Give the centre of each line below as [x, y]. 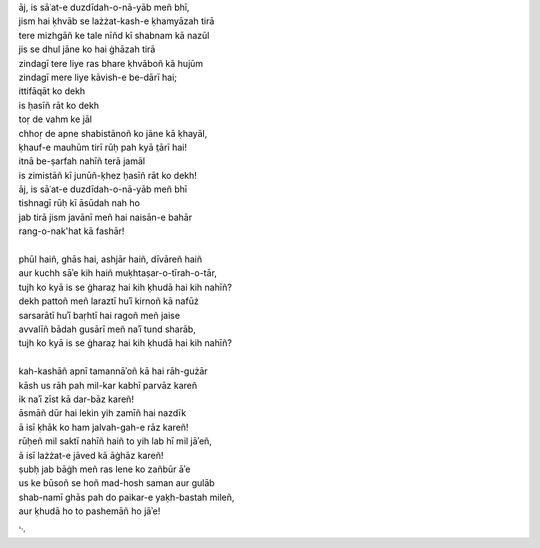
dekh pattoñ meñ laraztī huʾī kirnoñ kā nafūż [108, 301]
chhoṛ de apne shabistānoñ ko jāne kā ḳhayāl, [113, 133]
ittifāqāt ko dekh [52, 91]
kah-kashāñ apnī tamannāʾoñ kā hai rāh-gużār [113, 371]
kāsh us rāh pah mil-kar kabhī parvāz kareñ [108, 385]
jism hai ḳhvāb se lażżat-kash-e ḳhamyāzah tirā [116, 21]
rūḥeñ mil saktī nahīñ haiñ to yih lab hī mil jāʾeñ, [115, 441]
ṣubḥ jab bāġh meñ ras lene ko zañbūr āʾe [104, 469]
